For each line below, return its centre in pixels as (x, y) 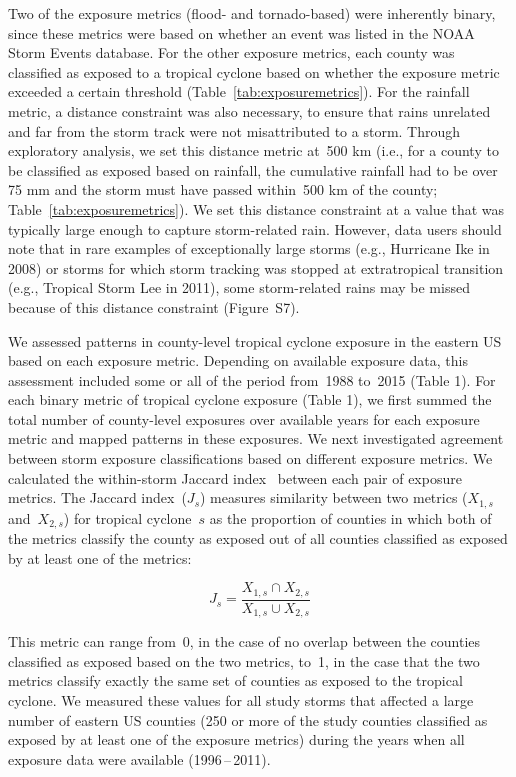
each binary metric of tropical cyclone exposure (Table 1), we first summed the (250, 399)
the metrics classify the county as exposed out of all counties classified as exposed (258, 538)
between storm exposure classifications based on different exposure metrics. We (250, 458)
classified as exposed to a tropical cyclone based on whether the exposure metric (254, 71)
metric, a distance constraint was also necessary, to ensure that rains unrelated (249, 110)
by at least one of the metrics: (100, 557)
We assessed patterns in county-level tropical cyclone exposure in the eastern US (255, 340)
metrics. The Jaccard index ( (97, 497)
